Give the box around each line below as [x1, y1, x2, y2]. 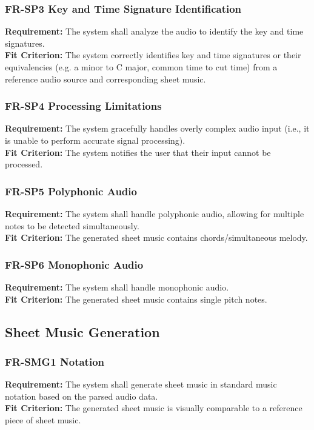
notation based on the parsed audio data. [5, 389, 158, 402]
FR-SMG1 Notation [5, 354, 104, 369]
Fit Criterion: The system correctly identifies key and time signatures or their [5, 49, 301, 61]
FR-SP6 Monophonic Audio [5, 257, 144, 272]
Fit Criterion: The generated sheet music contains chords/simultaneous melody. [5, 231, 308, 244]
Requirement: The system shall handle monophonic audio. [5, 281, 229, 293]
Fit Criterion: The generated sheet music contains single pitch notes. [5, 292, 267, 305]
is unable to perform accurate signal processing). [5, 134, 185, 146]
